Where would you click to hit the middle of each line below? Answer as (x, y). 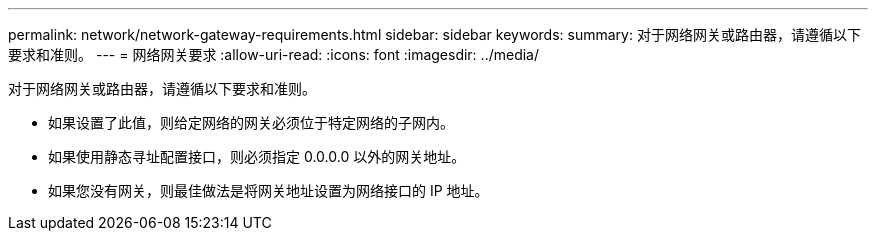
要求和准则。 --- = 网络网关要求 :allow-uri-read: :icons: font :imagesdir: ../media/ (274, 54)
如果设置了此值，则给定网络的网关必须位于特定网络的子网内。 (251, 122)
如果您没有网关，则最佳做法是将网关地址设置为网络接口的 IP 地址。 (268, 190)
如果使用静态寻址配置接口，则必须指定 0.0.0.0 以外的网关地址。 (257, 156)
